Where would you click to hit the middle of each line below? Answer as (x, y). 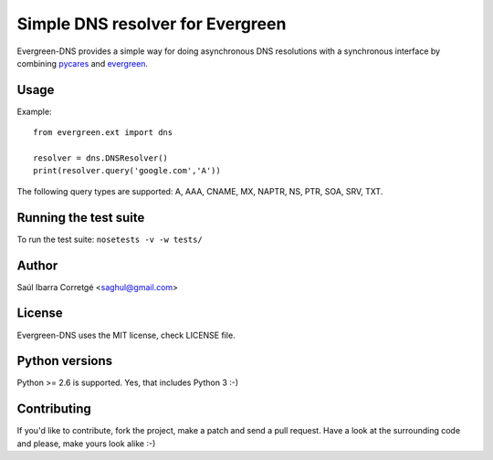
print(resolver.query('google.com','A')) (127, 171)
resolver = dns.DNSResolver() (101, 158)
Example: (34, 111)
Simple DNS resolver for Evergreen (152, 24)
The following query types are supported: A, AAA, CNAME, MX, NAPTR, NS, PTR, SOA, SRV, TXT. (200, 191)
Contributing (54, 409)
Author (37, 265)
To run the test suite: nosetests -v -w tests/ (110, 239)
